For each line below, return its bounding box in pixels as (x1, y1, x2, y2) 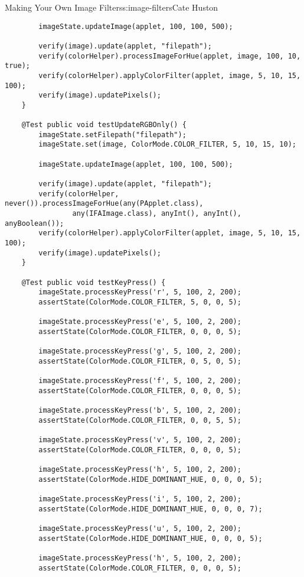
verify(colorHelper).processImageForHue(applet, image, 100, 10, (38, 51, 301, 60)
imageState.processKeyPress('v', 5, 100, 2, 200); (38, 436, 241, 445)
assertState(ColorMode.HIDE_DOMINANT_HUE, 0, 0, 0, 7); (38, 504, 263, 513)
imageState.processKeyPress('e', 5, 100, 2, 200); (38, 317, 241, 326)
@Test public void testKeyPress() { (21, 278, 166, 287)
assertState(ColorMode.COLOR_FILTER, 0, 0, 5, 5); (38, 416, 241, 424)
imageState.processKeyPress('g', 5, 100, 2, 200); (38, 347, 241, 356)
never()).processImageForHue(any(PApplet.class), (5, 199, 204, 208)
